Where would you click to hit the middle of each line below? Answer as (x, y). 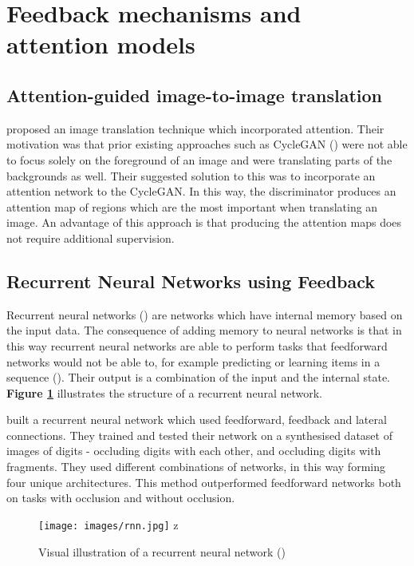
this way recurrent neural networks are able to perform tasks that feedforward (197, 345)
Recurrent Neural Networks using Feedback (191, 281)
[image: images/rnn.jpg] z (108, 524)
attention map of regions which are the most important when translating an (192, 206)
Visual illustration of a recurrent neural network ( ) (162, 551)
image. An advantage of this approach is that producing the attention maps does (204, 222)
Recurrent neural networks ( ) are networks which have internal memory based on (205, 314)
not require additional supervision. (91, 237)
